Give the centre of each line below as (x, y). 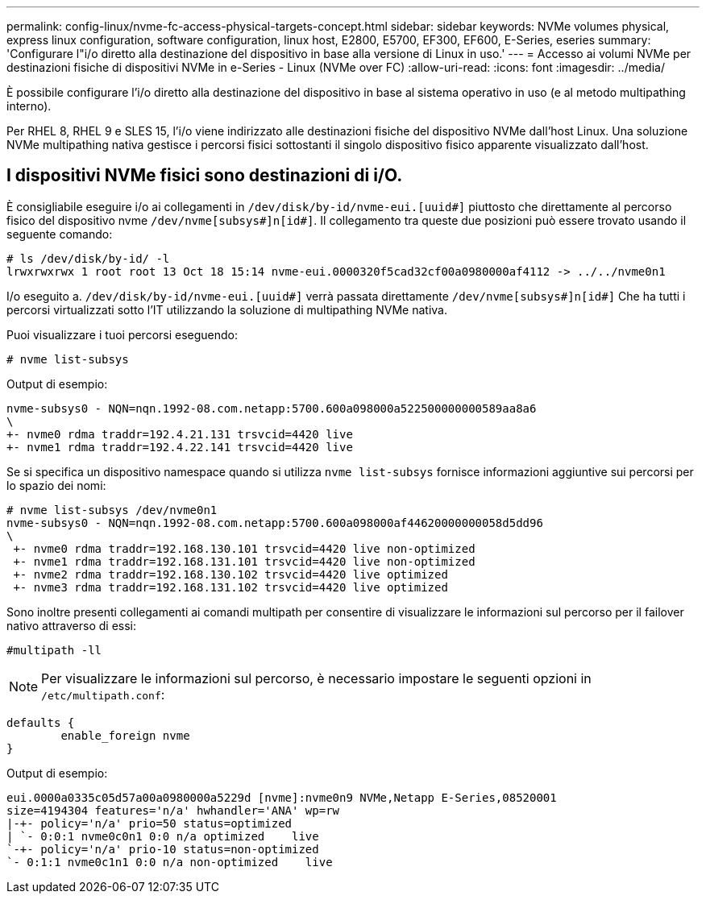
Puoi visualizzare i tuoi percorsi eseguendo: (123, 334)
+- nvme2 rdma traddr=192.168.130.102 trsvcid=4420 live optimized (230, 574)
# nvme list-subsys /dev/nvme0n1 (112, 510)
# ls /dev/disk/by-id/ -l (88, 258)
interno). (29, 106)
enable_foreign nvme (125, 735)
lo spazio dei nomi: (56, 485)
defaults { (41, 722)
